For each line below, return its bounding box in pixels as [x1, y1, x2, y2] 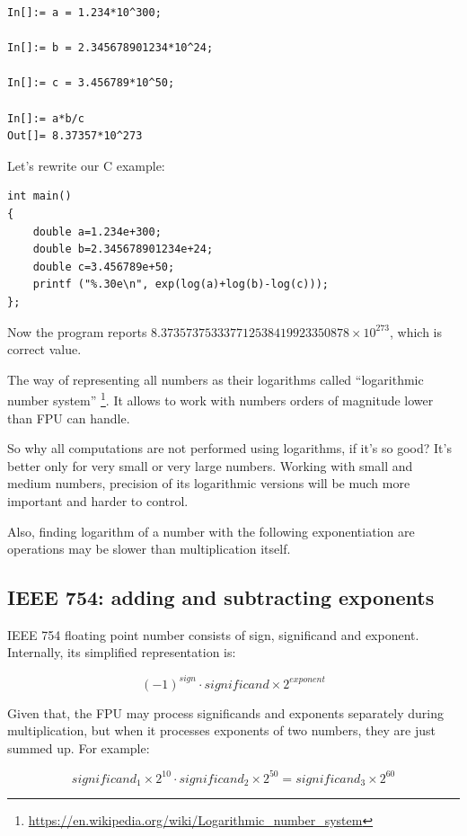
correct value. [7, 340, 82, 359]
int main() [7, 190, 72, 203]
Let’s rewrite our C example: [7, 156, 165, 174]
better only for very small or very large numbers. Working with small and [7, 456, 413, 475]
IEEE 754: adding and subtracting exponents [7, 583, 435, 611]
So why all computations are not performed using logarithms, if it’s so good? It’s [7, 439, 452, 458]
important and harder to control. [7, 491, 189, 510]
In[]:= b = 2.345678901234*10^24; [7, 41, 214, 55]
